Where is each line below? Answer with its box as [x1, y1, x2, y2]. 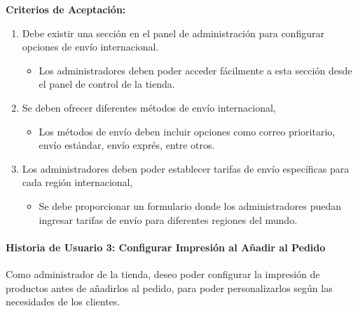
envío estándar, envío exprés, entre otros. [39, 138, 215, 152]
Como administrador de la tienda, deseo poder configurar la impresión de [6, 266, 320, 281]
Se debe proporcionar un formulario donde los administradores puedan [39, 198, 342, 213]
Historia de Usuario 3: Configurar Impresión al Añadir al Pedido [6, 239, 326, 254]
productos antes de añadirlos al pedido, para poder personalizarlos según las [6, 280, 333, 295]
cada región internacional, [22, 175, 133, 190]
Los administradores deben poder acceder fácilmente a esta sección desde [39, 62, 352, 77]
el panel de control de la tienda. [39, 77, 175, 91]
